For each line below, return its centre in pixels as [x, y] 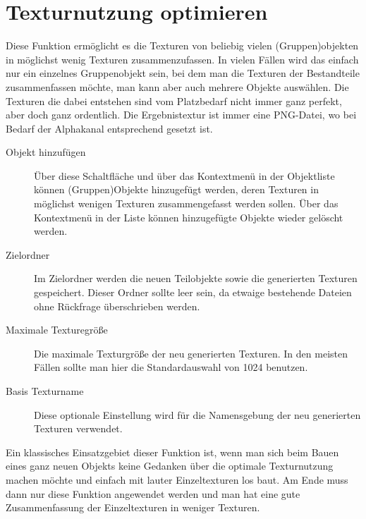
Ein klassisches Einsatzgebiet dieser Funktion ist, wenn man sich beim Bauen [172, 452]
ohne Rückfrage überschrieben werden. [117, 306]
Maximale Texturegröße [57, 330]
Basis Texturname [45, 391]
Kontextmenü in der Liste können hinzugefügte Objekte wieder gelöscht [189, 217]
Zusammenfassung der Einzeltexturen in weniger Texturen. [133, 507]
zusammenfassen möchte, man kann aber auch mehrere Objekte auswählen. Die [177, 86]
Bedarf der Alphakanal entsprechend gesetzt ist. [109, 128]
